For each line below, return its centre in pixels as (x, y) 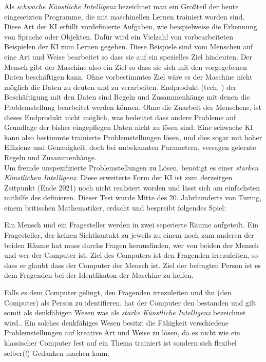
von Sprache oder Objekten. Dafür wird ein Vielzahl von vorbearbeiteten (119, 36)
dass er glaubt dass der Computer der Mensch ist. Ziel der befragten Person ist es (133, 265)
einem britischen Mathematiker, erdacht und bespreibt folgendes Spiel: (115, 207)
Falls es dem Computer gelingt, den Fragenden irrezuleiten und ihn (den (118, 292)
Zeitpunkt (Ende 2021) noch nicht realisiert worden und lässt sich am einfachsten (132, 187)
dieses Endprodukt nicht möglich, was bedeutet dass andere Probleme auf (120, 117)
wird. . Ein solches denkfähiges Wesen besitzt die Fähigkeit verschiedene (116, 322)
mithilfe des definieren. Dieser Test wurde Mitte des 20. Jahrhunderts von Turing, (133, 197)
